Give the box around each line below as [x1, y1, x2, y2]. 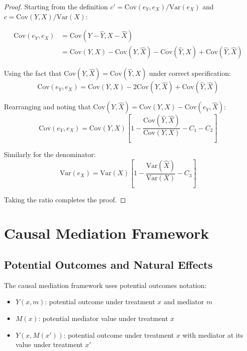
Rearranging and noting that [4, 101, 91, 112]
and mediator [163, 296, 204, 307]
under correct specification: [149, 68, 231, 78]
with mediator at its [182, 329, 244, 340]
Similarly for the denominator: [4, 149, 96, 160]
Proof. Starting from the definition [4, 1, 108, 11]
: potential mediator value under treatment [38, 313, 168, 323]
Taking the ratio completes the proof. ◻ [4, 194, 126, 204]
